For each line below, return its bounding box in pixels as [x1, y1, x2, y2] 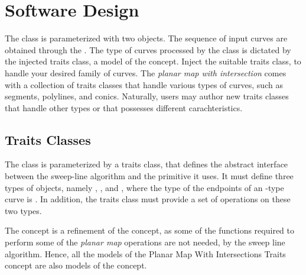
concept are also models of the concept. [5, 259, 147, 271]
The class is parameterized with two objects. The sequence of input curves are [5, 32, 288, 44]
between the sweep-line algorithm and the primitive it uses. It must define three [5, 170, 294, 182]
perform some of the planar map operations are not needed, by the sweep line [5, 236, 285, 248]
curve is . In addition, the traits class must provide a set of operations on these [5, 193, 291, 205]
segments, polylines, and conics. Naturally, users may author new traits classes [5, 90, 289, 102]
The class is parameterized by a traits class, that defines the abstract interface [5, 158, 288, 170]
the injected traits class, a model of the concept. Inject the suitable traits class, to [5, 55, 301, 67]
